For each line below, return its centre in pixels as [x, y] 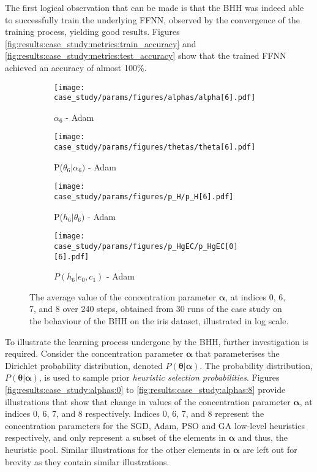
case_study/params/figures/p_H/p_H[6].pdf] [144, 197]
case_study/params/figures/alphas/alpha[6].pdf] [155, 98]
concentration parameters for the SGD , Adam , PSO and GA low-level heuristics [155, 425]
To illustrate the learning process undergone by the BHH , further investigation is [157, 341]
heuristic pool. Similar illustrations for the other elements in [118, 449]
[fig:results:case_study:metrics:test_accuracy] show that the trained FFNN [146, 55]
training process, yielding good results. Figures [92, 32]
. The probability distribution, [256, 365]
